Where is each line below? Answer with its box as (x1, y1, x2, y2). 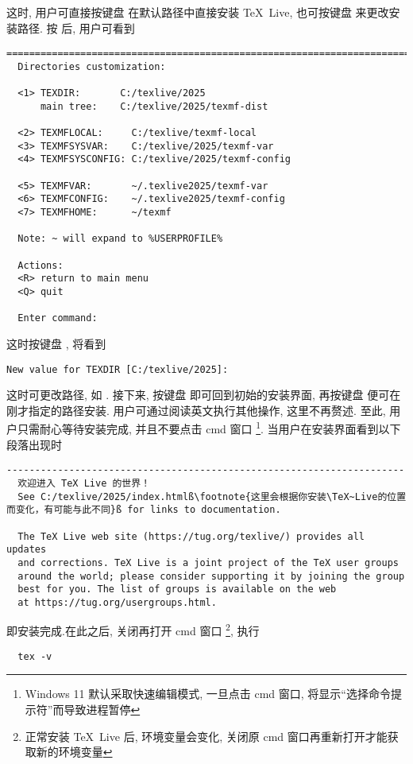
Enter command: (17, 312, 98, 324)
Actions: (17, 259, 64, 271)
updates (6, 544, 47, 556)
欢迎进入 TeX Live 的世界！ (17, 477, 151, 489)
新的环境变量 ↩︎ (36, 743, 113, 760)
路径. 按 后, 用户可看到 (17, 19, 135, 36)
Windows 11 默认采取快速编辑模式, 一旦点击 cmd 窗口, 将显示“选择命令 (25, 685, 391, 702)
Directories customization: (17, 60, 166, 72)
